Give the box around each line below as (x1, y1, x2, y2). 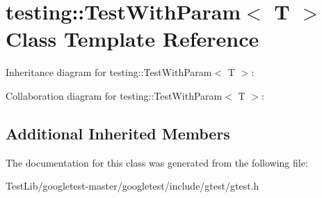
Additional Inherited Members (6, 122, 230, 144)
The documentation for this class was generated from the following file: (6, 155, 308, 169)
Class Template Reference (6, 24, 259, 53)
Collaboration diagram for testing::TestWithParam (6, 88, 223, 102)
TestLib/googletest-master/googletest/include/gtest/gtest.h (6, 178, 259, 193)
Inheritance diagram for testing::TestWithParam (6, 65, 212, 79)
